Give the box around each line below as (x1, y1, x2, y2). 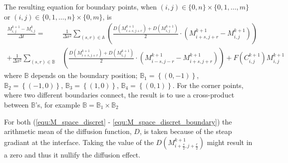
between (4, 99, 29, 110)
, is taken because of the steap (139, 126, 232, 136)
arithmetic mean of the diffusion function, (4, 126, 132, 136)
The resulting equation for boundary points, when (4, 1, 157, 11)
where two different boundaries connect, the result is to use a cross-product (4, 89, 235, 100)
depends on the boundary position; (31, 70, 138, 80)
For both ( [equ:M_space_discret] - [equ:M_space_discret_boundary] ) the (4, 116, 232, 126)
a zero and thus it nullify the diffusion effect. (4, 149, 141, 159)
